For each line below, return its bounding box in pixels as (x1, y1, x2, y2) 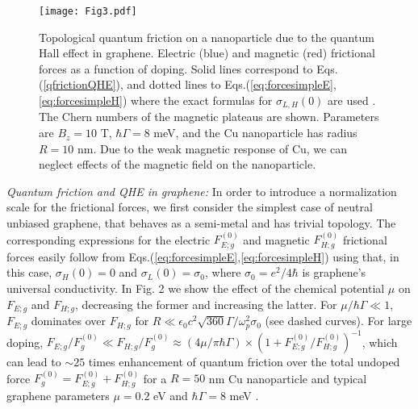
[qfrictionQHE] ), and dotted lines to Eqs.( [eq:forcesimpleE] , (43, 76, 336, 93)
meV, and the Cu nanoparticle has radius (153, 124, 357, 141)
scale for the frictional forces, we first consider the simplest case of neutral (6, 198, 373, 215)
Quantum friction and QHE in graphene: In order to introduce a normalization (6, 182, 397, 199)
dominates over (31, 312, 107, 329)
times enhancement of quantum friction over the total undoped (88, 353, 400, 370)
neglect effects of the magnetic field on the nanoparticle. (39, 156, 316, 173)
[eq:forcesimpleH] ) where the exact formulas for (39, 92, 273, 109)
